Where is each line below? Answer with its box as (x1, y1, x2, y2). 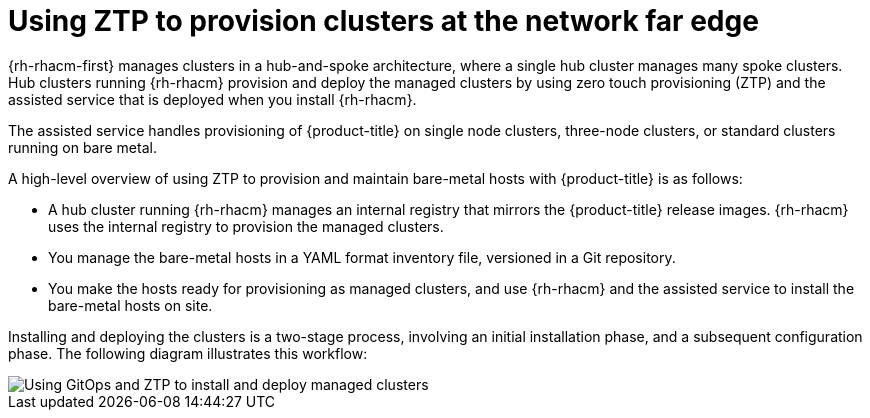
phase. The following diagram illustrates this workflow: (8, 344, 368, 362)
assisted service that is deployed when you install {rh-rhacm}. (8, 90, 417, 108)
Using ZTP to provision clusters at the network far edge (8, 4, 759, 38)
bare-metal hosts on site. (48, 296, 213, 314)
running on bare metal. (8, 138, 157, 156)
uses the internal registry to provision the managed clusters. (48, 217, 444, 235)
